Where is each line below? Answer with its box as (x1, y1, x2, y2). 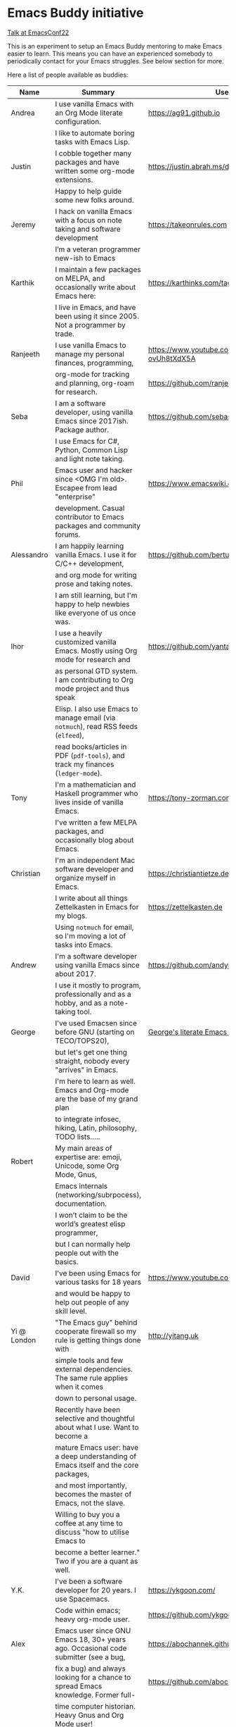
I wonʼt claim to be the (55, 1210, 128, 1220)
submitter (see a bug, (55, 1652, 126, 1661)
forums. (55, 530, 81, 540)
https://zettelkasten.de (147, 902, 223, 911)
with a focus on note (55, 215, 123, 225)
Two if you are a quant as (55, 1556, 138, 1566)
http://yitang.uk (147, 1330, 199, 1340)
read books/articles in (55, 742, 127, 752)
